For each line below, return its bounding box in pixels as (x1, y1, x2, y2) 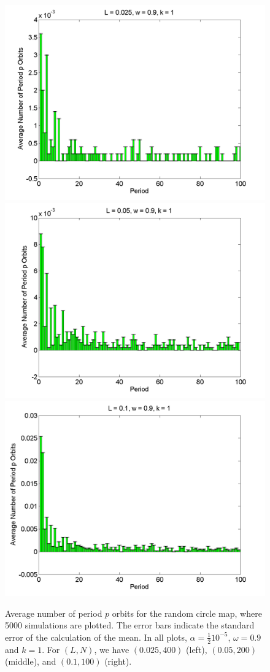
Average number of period (5, 606, 102, 619)
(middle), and (5, 655, 56, 668)
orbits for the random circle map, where (112, 606, 262, 619)
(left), (186, 643, 207, 655)
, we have (94, 643, 129, 655)
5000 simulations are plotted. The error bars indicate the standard (5, 619, 255, 631)
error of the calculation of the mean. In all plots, (5, 630, 187, 643)
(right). (104, 655, 132, 668)
